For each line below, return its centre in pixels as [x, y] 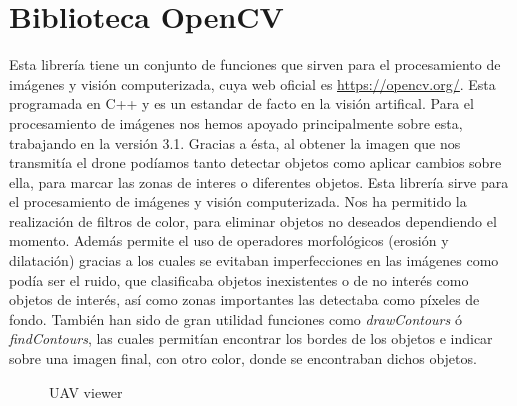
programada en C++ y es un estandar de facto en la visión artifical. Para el [241, 103]
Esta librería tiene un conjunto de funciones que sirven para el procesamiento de [255, 64]
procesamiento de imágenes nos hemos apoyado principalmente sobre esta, [236, 122]
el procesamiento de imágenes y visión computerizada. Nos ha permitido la [238, 201]
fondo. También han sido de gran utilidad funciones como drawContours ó [235, 318]
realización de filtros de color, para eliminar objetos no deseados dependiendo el [253, 220]
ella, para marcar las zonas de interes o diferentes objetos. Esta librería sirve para [259, 181]
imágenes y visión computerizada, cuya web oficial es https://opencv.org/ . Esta [252, 83]
